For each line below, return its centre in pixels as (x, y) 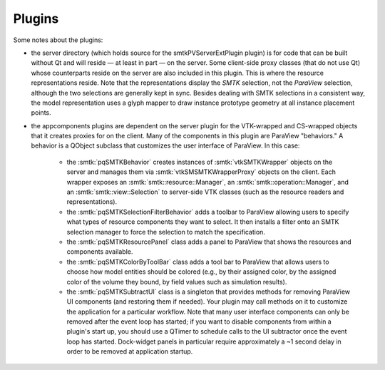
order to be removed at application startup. (130, 351)
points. (41, 113)
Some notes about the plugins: (58, 40)
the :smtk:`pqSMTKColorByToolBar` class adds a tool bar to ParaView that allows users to (198, 262)
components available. (100, 252)
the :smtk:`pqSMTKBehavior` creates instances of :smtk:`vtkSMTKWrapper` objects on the (200, 162)
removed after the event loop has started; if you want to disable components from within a (199, 322)
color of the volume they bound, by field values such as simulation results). (177, 282)
